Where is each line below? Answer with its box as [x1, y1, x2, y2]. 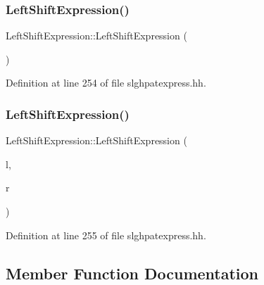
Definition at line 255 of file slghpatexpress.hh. [6, 227, 206, 242]
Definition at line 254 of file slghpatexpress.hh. [6, 75, 206, 90]
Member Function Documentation [6, 262, 259, 284]
